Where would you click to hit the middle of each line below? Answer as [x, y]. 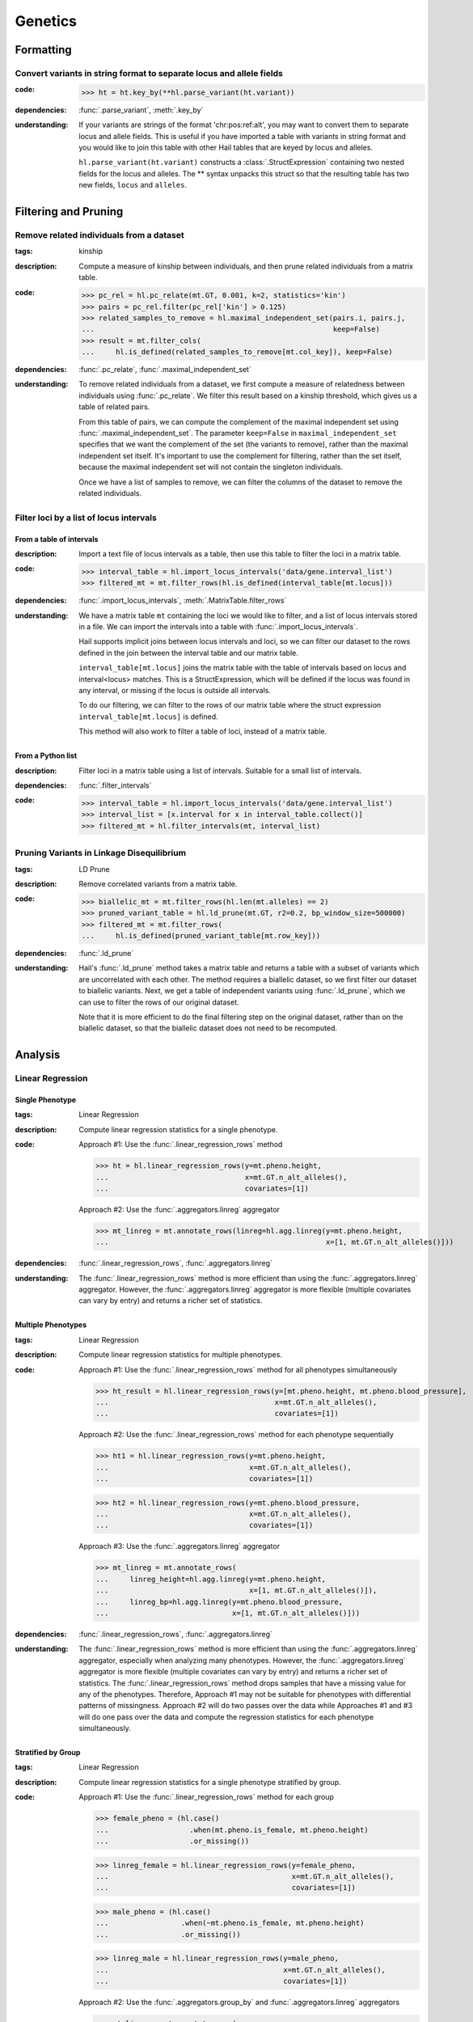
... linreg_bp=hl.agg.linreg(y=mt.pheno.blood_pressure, [220, 1602]
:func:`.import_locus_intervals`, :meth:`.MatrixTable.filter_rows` [183, 601]
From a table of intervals [57, 539]
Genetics [46, 21]
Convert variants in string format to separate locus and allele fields [149, 73]
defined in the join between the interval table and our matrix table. [188, 653]
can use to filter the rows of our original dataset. [159, 1002]
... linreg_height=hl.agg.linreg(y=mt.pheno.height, [211, 1579]
